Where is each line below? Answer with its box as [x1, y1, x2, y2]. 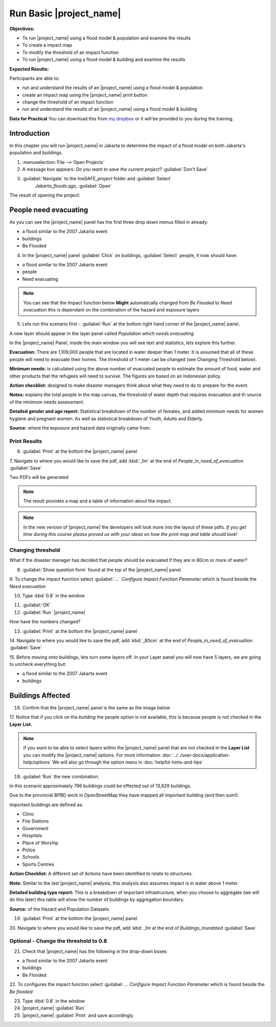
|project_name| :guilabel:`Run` [22, 1005, 86, 1011]
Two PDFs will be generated [9, 474, 69, 480]
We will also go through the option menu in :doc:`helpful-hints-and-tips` [52, 759, 203, 765]
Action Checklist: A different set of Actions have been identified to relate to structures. [9, 871, 193, 877]
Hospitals [22, 832, 42, 839]
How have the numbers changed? [9, 619, 81, 625]
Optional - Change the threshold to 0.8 [9, 937, 107, 945]
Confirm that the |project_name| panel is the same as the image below [22, 704, 170, 710]
